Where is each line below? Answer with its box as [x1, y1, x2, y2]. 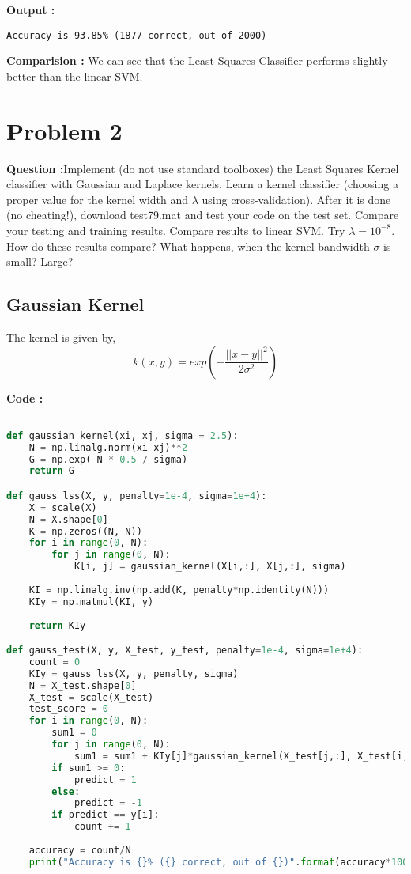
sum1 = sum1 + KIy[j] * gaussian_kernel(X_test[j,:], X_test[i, [74, 750, 409, 762]
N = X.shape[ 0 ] [28, 513, 108, 525]
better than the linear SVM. [6, 67, 143, 84]
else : [51, 785, 81, 797]
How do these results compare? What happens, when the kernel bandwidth [6, 237, 370, 254]
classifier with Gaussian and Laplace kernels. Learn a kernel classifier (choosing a [6, 176, 398, 192]
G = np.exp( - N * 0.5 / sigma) [28, 453, 188, 465]
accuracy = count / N [28, 844, 131, 856]
